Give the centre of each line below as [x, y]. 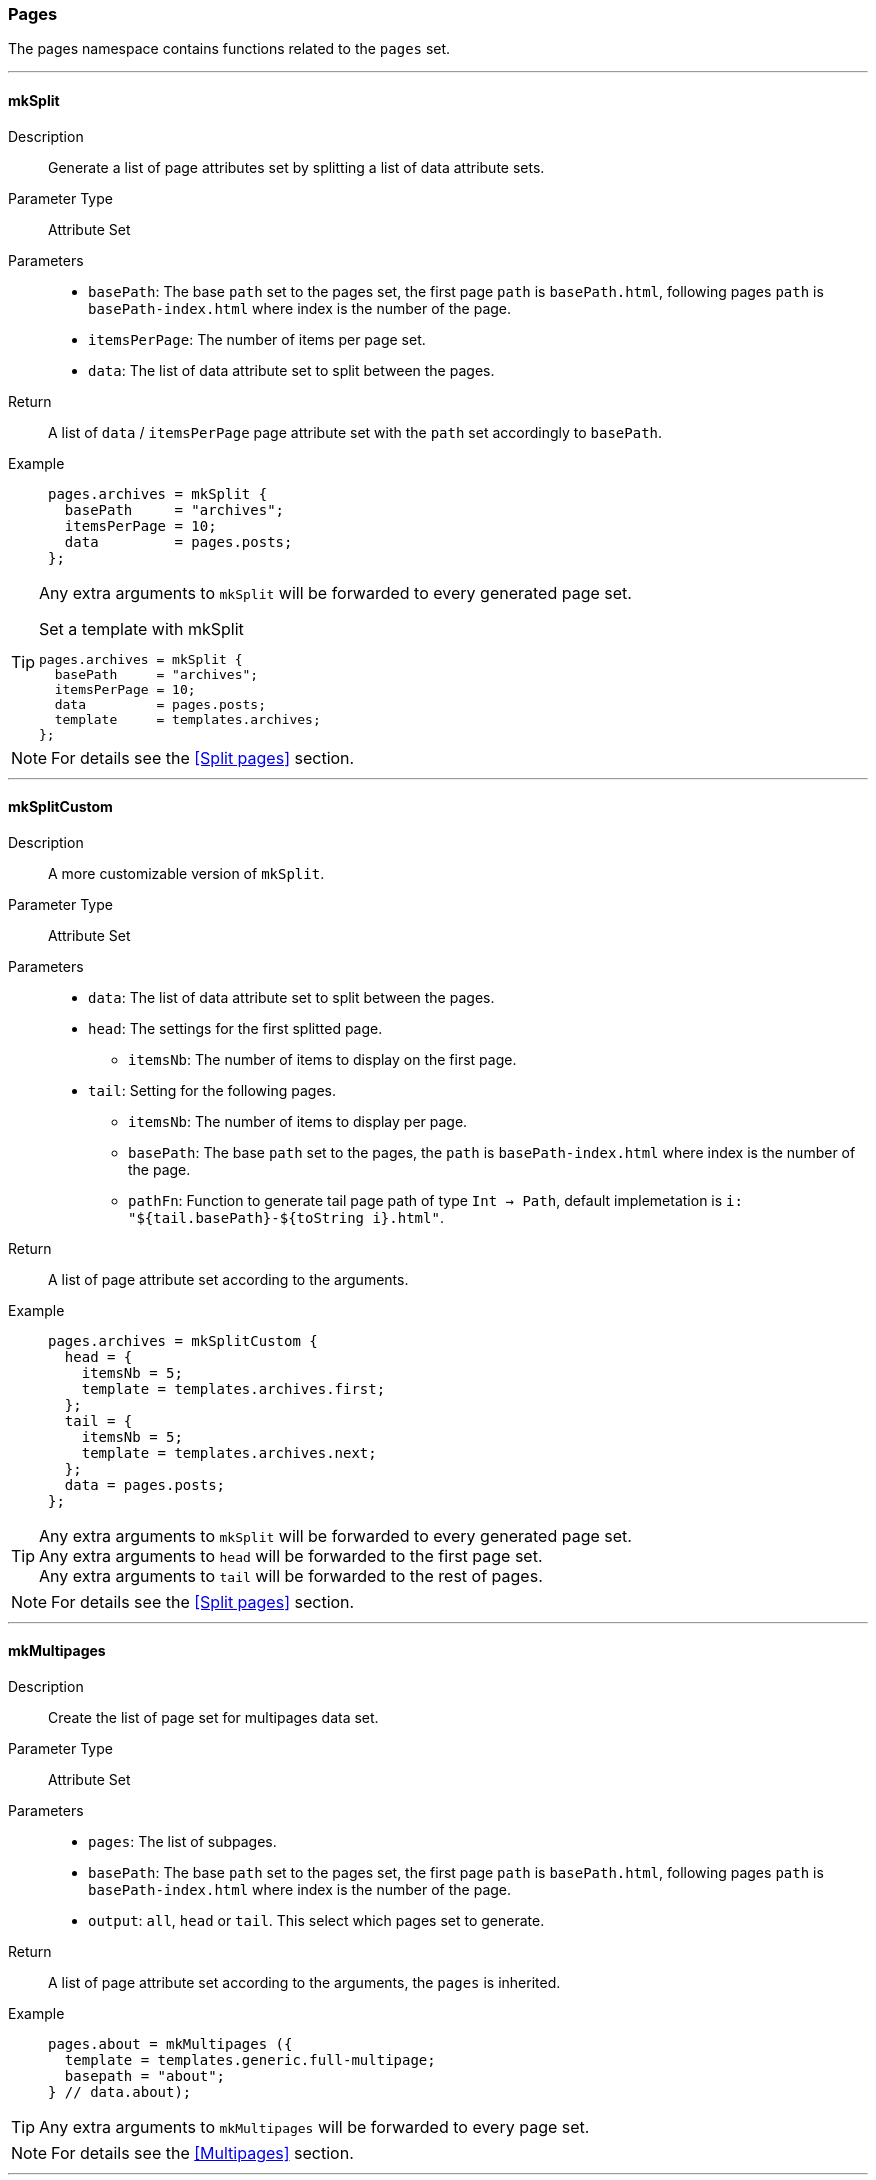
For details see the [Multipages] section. [202, 2153]
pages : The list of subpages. [182, 1842]
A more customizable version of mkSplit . [186, 873]
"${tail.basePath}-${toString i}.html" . [286, 1217]
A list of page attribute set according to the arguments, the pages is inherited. [304, 1983]
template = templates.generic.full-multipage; [250, 2060]
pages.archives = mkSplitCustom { [183, 1340]
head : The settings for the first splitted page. [235, 1028]
